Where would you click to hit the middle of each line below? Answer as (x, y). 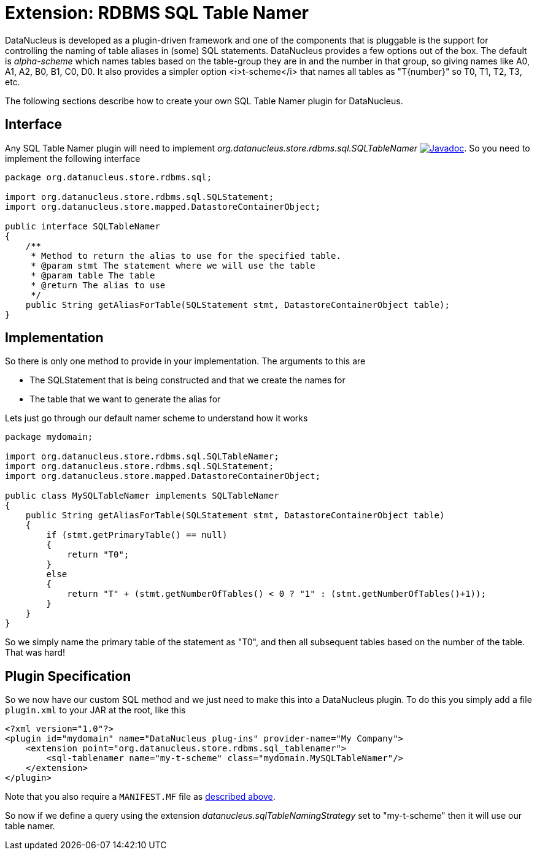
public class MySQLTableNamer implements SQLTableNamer (142, 496)
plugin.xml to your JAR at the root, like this (95, 710)
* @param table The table (93, 275)
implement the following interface (73, 158)
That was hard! (35, 653)
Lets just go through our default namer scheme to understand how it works (156, 418)
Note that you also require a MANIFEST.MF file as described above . (140, 797)
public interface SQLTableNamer (83, 226)
